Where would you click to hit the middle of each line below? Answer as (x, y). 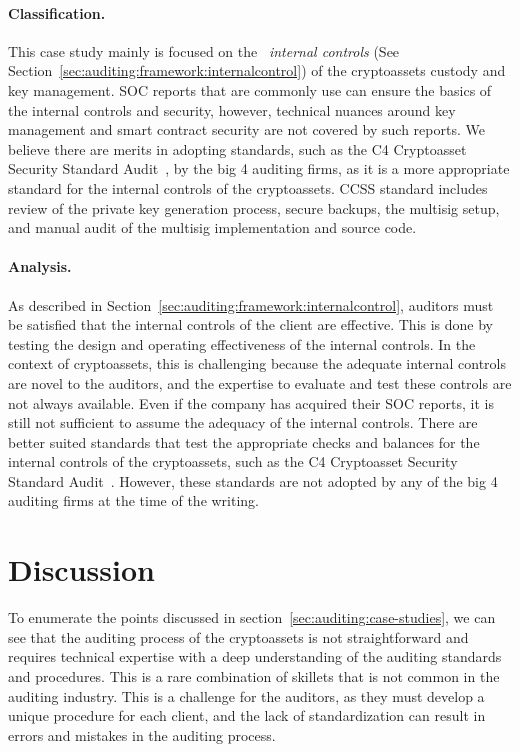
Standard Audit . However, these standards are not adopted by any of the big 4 (253, 480)
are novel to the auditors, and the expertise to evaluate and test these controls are (260, 382)
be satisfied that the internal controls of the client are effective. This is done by (251, 324)
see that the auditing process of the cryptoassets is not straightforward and (238, 636)
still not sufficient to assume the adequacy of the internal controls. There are (243, 422)
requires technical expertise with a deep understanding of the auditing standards (255, 656)
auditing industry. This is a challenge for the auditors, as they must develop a (246, 695)
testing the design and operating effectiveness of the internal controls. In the (242, 343)
